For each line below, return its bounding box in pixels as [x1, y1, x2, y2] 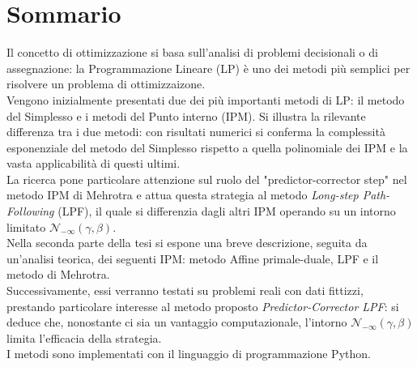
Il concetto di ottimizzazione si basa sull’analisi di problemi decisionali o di [6, 44, 378, 61]
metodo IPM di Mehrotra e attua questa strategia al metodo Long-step [6, 186, 359, 203]
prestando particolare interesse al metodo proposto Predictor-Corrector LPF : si [6, 297, 399, 314]
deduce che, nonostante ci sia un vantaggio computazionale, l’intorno [6, 314, 347, 331]
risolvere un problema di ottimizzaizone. [6, 75, 206, 92]
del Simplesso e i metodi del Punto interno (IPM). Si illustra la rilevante [6, 107, 366, 124]
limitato [6, 218, 46, 235]
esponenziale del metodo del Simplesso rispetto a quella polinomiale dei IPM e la [6, 139, 408, 156]
